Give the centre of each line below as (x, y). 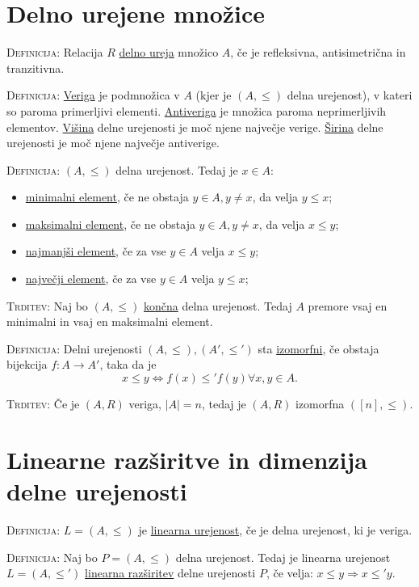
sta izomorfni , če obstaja (318, 348)
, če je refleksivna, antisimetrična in (318, 52)
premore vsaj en (348, 305)
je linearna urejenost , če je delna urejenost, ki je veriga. (275, 529)
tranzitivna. (36, 68)
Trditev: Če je (43, 404)
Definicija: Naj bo (52, 557)
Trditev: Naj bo (47, 305)
